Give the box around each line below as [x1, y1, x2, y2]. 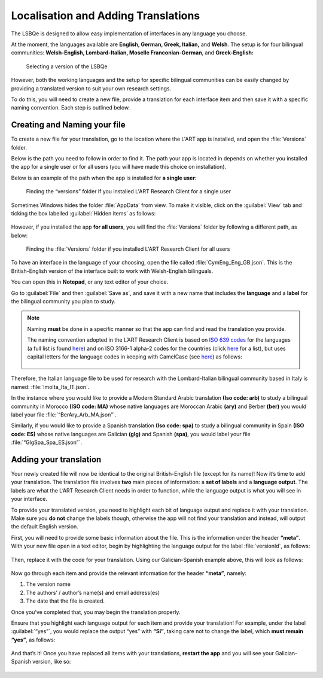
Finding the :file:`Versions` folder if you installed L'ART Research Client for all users [26, 245, 230, 253]
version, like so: [32, 658, 71, 665]
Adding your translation [11, 454, 102, 464]
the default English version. [11, 523, 79, 530]
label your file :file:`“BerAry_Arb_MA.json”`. [11, 411, 117, 418]
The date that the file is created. [26, 597, 105, 604]
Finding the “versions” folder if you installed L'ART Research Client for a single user [26, 188, 231, 195]
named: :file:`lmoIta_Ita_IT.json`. [11, 383, 90, 390]
